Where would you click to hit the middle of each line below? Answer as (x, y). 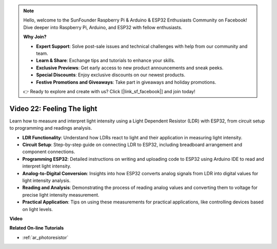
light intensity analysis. (46, 180)
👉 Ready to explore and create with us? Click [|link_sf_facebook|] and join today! (109, 91)
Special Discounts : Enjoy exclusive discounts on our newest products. (111, 75)
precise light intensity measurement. (61, 195)
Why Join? (35, 37)
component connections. (49, 152)
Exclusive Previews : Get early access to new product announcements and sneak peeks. (130, 68)
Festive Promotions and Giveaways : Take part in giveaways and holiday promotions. (126, 82)
